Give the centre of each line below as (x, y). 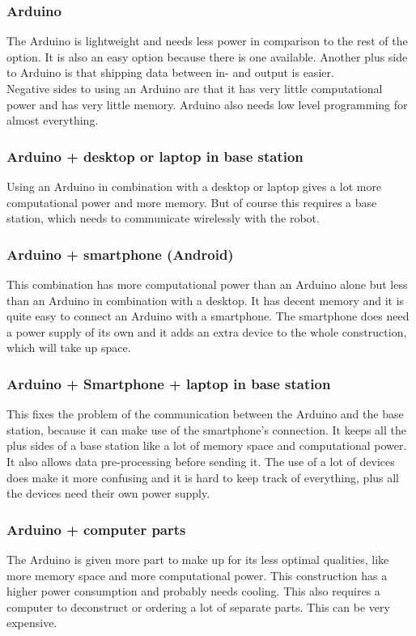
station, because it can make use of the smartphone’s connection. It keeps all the (206, 429)
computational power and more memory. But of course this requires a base (192, 202)
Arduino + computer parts (96, 529)
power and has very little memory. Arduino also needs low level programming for (207, 104)
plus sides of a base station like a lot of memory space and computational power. (207, 445)
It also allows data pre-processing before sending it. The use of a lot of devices (201, 461)
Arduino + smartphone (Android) (120, 254)
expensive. (32, 623)
